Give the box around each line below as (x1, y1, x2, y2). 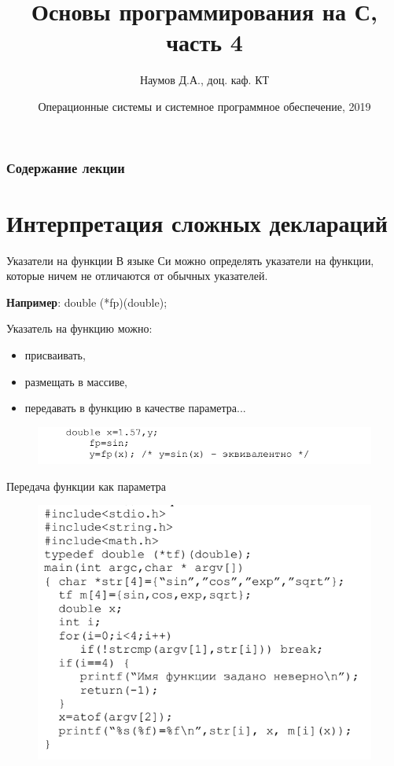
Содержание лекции (6, 157, 125, 177)
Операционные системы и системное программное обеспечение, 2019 (38, 98, 371, 114)
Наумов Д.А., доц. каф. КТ (139, 72, 270, 88)
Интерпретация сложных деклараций (6, 206, 388, 238)
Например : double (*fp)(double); (6, 293, 168, 310)
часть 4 (166, 26, 243, 58)
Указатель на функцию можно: (6, 320, 153, 337)
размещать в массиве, (24, 373, 128, 389)
